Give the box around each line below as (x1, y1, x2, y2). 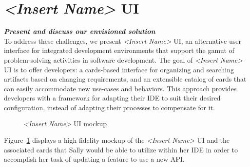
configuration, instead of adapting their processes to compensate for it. (4, 102, 215, 112)
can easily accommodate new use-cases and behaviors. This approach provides (4, 83, 237, 93)
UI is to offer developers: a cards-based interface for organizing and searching (4, 64, 234, 74)
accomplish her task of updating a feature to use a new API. (4, 154, 185, 164)
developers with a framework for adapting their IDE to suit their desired (4, 93, 221, 103)
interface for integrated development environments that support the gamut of (4, 45, 234, 55)
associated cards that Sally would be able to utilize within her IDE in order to (4, 144, 238, 154)
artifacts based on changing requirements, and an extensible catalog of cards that (4, 74, 247, 84)
